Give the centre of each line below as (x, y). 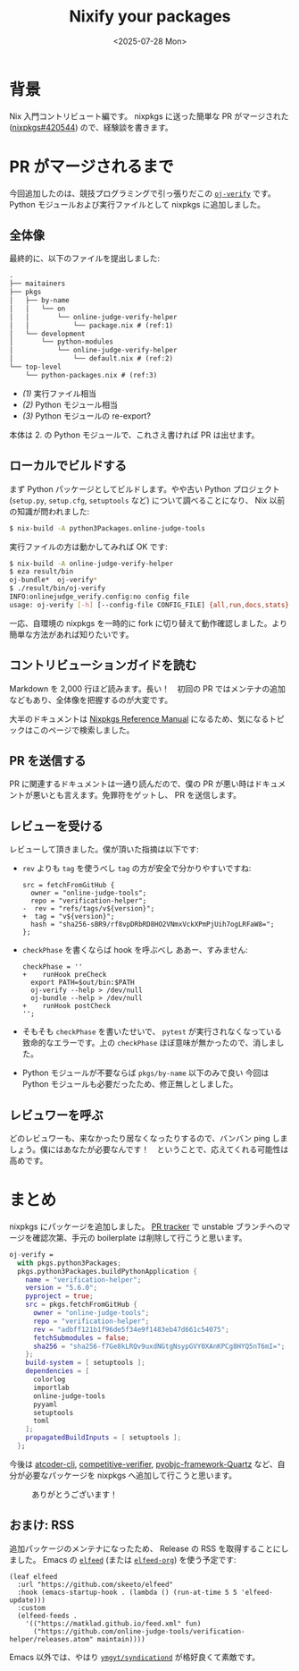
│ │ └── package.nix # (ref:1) (91, 325)
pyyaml (45, 1404)
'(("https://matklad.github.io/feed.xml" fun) (113, 1624)
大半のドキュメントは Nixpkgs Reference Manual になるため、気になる (139, 718)
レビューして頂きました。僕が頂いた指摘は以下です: (104, 849)
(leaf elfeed (33, 1576)
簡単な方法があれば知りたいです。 (71, 634)
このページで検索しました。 (83, 730)
